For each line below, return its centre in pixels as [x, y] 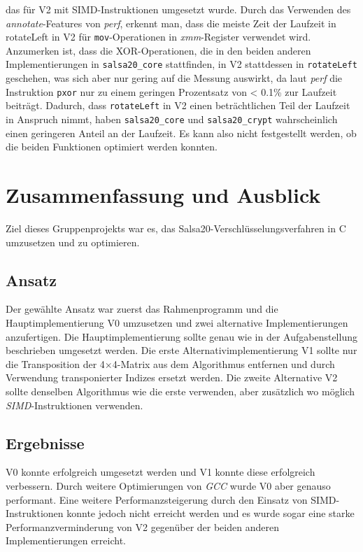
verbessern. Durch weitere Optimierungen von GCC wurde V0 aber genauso [168, 485]
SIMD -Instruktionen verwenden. [74, 405]
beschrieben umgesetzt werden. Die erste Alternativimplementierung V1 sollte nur [181, 350]
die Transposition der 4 [55, 363]
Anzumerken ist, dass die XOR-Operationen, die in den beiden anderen [158, 50]
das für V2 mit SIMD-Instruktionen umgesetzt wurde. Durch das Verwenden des [178, 9]
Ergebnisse [45, 443]
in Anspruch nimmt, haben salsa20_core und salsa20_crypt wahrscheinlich [172, 119]
